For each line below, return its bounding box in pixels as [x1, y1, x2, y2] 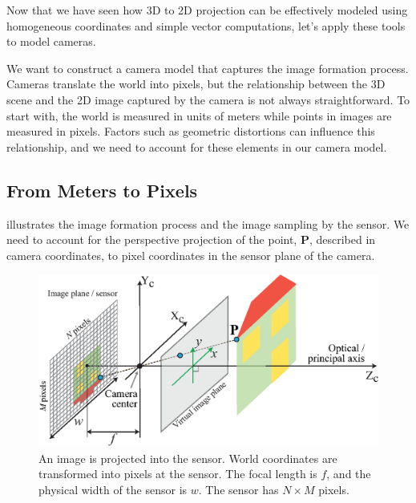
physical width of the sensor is [38, 481, 188, 497]
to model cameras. [6, 33, 96, 50]
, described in [309, 231, 376, 248]
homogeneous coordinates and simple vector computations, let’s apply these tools [6, 17, 406, 34]
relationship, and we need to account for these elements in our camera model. [6, 138, 387, 155]
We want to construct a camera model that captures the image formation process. [6, 59, 409, 76]
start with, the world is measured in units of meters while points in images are [6, 107, 392, 124]
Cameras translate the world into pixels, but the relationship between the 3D [6, 75, 386, 92]
